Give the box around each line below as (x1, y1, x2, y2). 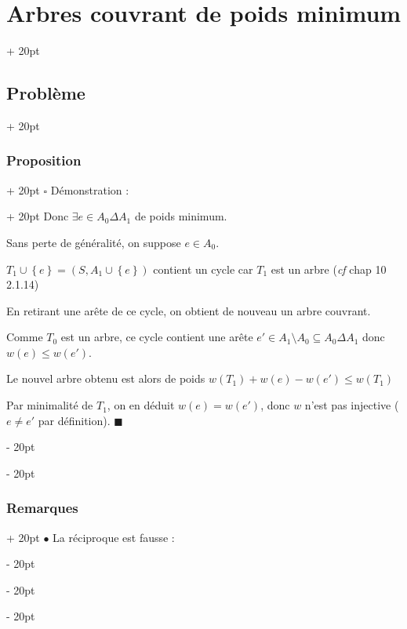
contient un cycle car (153, 260, 253, 277)
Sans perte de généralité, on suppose (6, 234, 181, 250)
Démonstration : (50, 181, 129, 198)
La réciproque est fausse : (53, 529, 175, 545)
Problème (6, 81, 85, 105)
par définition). (38, 412, 111, 428)
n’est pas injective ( (304, 397, 399, 413)
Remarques (6, 498, 78, 518)
